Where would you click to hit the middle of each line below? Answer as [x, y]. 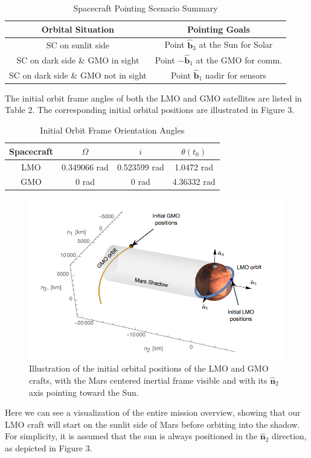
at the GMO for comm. [239, 60]
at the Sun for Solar [236, 44]
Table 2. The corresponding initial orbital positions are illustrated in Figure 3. [150, 110]
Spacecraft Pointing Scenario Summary [146, 8]
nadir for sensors [236, 75]
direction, [289, 436]
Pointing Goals [218, 29]
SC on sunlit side [78, 44]
